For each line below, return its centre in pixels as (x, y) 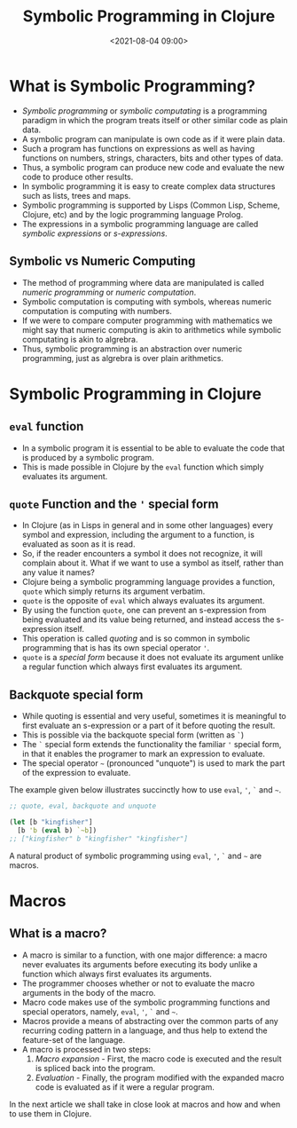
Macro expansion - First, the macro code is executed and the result (158, 1059)
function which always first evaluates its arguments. (117, 974)
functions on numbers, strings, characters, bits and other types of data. (152, 158)
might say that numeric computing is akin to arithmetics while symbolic (152, 329)
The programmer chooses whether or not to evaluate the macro (138, 983)
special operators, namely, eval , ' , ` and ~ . (100, 1011)
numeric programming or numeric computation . (109, 292)
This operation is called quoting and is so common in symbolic (136, 639)
